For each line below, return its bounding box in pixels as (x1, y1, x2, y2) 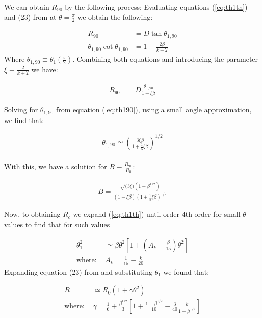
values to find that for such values (4, 219, 110, 230)
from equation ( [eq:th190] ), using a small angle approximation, (56, 104, 252, 115)
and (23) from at (4, 11, 57, 22)
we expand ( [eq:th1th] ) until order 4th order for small (73, 209, 241, 219)
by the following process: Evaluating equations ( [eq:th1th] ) (65, 2, 248, 12)
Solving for (4, 104, 38, 115)
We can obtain (4, 2, 49, 12)
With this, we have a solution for (4, 161, 107, 172)
